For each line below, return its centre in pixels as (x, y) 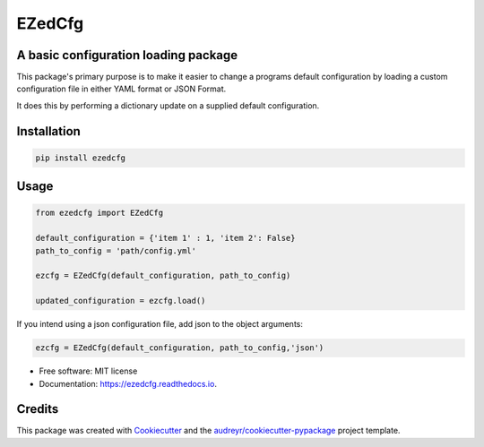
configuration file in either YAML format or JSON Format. (121, 89)
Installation (48, 131)
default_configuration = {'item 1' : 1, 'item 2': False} (165, 238)
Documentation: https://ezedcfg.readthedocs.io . (128, 383)
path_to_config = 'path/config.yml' (116, 250)
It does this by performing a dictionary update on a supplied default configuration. (168, 105)
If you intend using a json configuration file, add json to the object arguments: (160, 324)
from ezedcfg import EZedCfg (99, 213)
